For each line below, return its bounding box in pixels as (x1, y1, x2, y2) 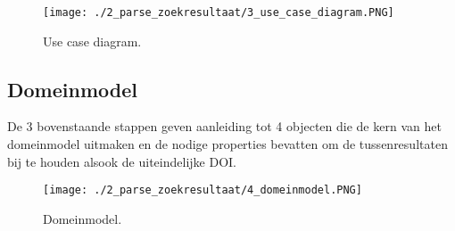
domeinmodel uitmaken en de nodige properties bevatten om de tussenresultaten (7, 135, 448, 153)
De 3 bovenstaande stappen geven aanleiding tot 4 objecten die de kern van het (7, 117, 442, 136)
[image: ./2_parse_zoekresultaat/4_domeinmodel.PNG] (43, 184, 362, 197)
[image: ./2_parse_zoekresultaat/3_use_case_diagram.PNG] (43, 6, 394, 19)
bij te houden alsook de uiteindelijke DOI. (7, 152, 236, 170)
